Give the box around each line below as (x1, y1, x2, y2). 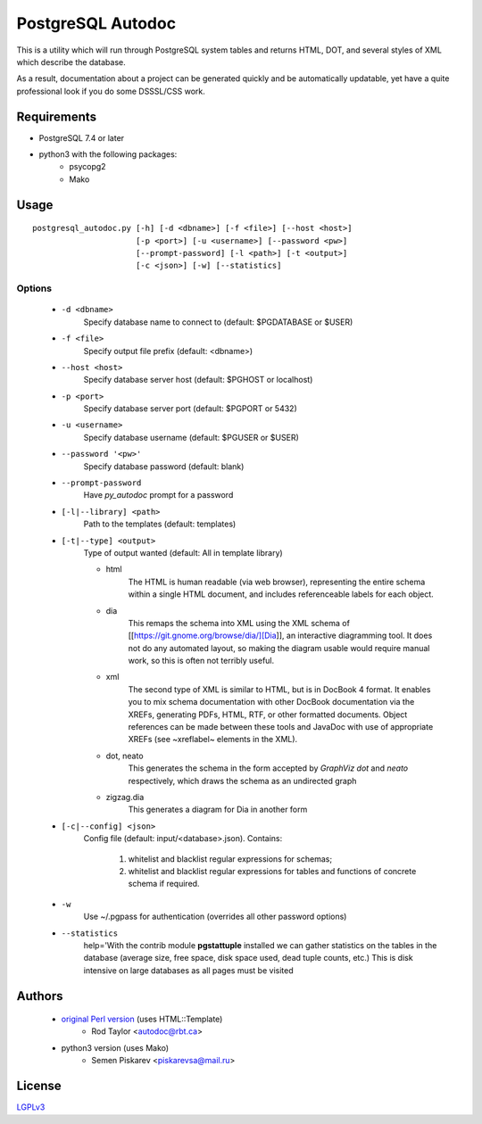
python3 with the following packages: (38, 149, 178, 160)
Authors (16, 988, 63, 1004)
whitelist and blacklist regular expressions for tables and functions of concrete (128, 865, 417, 876)
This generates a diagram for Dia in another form (128, 804, 308, 815)
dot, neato (105, 750, 144, 761)
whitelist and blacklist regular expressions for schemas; (128, 853, 333, 864)
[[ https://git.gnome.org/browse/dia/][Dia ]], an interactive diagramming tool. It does (128, 630, 433, 641)
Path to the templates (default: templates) (83, 518, 237, 530)
